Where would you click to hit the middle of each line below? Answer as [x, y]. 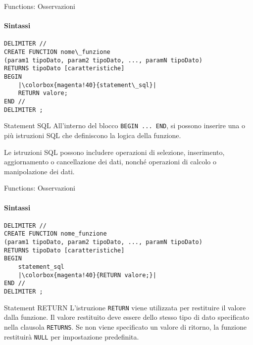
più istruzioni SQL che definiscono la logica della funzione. [93, 135]
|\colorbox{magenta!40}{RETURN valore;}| [87, 275]
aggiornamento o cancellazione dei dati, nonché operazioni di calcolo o [110, 162]
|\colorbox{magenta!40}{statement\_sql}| [87, 85]
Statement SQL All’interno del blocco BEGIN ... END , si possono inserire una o [125, 125]
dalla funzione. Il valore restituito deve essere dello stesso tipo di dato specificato [126, 317]
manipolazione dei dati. [39, 171]
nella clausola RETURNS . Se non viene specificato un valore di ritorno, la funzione [125, 326]
